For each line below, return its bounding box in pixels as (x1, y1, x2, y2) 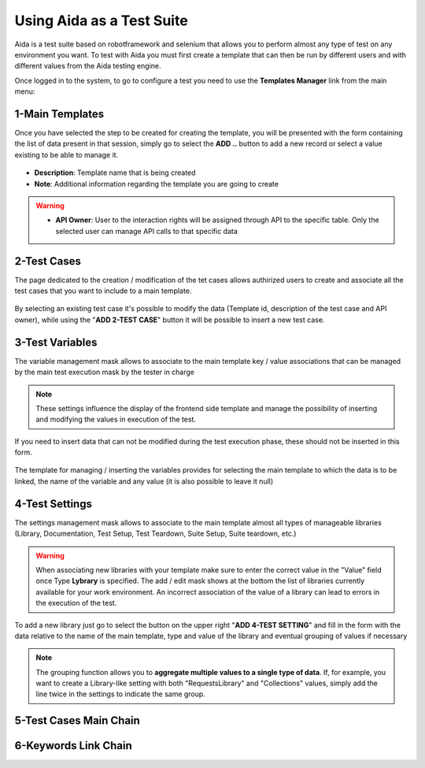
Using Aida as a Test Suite (14, 12, 188, 29)
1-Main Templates (14, 107, 105, 121)
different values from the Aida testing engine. (14, 61, 161, 71)
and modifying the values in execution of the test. (35, 414, 197, 425)
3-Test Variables (14, 336, 98, 349)
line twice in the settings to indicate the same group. (35, 689, 206, 699)
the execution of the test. (35, 599, 117, 608)
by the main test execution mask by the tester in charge (14, 367, 195, 377)
